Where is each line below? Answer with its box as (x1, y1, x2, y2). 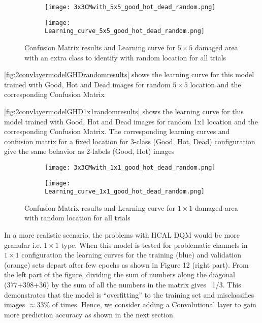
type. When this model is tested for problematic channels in (61, 239, 248, 250)
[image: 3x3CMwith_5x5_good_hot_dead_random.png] (45, 4, 216, 11)
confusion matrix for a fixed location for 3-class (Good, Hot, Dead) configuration (4, 136, 255, 146)
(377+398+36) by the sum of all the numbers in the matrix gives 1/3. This (4, 279, 241, 290)
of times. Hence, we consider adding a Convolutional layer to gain (52, 299, 256, 310)
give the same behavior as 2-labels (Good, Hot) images (4, 146, 175, 156)
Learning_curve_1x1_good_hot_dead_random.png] (45, 188, 205, 196)
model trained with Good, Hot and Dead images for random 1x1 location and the (4, 116, 258, 126)
